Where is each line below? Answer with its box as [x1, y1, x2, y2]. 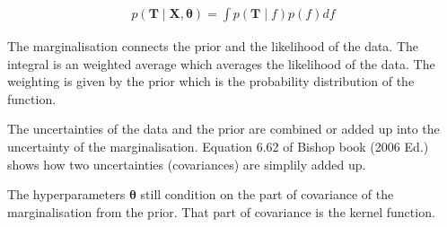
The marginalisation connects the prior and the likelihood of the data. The [7, 37, 419, 56]
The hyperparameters [7, 185, 126, 204]
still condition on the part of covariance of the [140, 185, 394, 204]
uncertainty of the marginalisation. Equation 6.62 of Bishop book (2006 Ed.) [7, 137, 429, 155]
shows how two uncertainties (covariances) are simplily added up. [7, 154, 366, 173]
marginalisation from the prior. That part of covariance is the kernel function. [7, 202, 435, 221]
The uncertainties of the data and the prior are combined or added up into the [7, 119, 440, 138]
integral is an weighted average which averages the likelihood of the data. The [7, 54, 435, 73]
